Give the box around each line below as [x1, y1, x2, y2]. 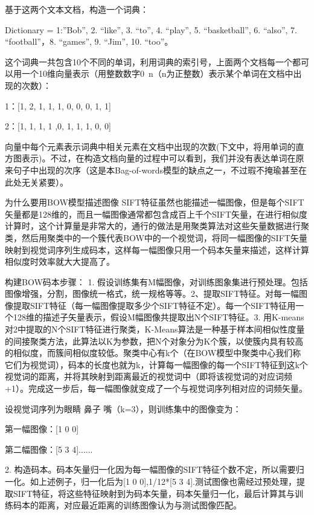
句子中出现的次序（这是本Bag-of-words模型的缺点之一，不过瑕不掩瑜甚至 [13, 163, 299, 176]
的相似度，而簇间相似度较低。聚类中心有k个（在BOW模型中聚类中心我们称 [5, 346, 301, 359]
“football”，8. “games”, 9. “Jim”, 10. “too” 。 [5, 35, 173, 48]
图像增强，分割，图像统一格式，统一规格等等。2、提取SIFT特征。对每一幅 [5, 287, 300, 300]
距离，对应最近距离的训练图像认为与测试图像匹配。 [38, 499, 242, 511]
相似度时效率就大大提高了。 [5, 255, 115, 268]
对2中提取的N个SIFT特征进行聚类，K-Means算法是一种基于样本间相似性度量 [5, 323, 305, 335]
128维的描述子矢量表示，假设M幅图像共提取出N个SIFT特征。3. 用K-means [13, 311, 304, 323]
